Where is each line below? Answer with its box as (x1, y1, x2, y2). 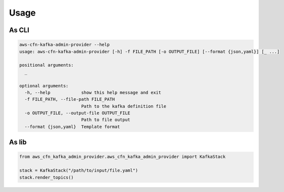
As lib (9, 138, 27, 147)
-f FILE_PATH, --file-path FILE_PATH (24, 97, 115, 102)
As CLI (9, 26, 29, 34)
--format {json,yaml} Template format (24, 124, 120, 129)
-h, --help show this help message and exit (24, 89, 161, 95)
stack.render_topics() (19, 174, 74, 180)
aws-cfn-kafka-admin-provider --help (19, 42, 110, 47)
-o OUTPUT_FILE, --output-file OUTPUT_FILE (24, 110, 131, 116)
